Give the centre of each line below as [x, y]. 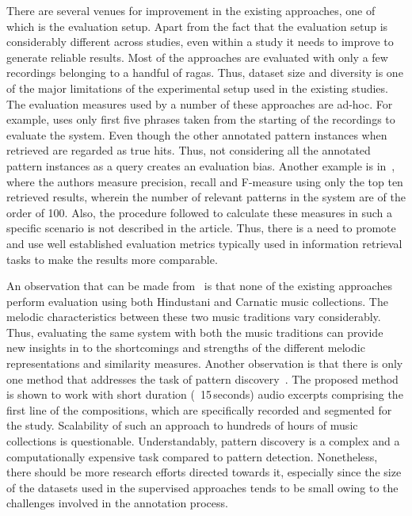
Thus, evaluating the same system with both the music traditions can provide [195, 332]
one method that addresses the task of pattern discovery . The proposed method [202, 378]
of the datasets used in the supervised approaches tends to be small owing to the [202, 487]
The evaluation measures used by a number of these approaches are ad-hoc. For [200, 103]
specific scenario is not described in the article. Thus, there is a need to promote [201, 228]
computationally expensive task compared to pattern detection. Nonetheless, [192, 456]
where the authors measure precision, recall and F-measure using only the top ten [205, 181]
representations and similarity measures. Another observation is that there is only [205, 363]
